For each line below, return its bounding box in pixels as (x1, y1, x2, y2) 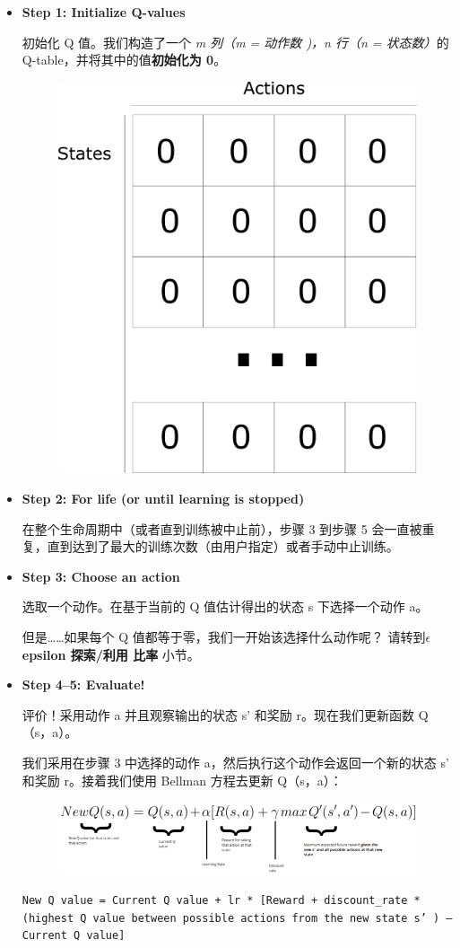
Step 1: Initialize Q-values (22, 3, 186, 21)
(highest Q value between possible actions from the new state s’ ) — (22, 911, 453, 925)
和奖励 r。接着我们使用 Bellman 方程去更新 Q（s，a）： (22, 770, 343, 789)
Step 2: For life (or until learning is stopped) (22, 489, 305, 508)
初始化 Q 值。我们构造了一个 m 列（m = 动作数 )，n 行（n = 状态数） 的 (22, 32, 449, 51)
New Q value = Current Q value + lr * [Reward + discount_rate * (22, 894, 421, 908)
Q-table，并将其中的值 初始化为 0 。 (22, 50, 227, 69)
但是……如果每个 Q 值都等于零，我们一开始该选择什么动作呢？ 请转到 (22, 628, 426, 645)
